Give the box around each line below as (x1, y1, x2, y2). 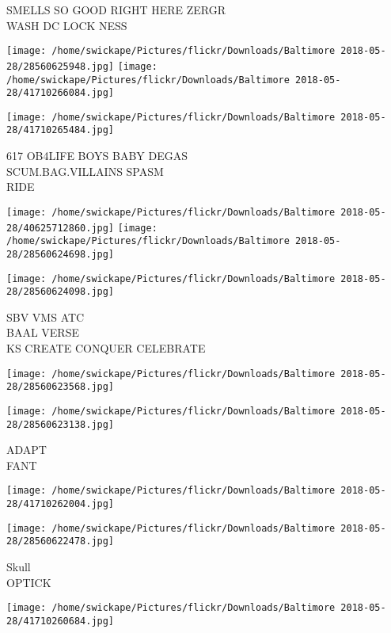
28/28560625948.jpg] (6, 60, 115, 72)
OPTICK (6, 574, 51, 590)
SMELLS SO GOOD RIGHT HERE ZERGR (6, 2, 226, 17)
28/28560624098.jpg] (6, 286, 115, 298)
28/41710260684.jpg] (6, 615, 115, 627)
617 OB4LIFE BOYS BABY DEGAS (6, 147, 188, 164)
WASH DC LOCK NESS (6, 17, 127, 33)
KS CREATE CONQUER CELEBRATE (6, 340, 206, 357)
